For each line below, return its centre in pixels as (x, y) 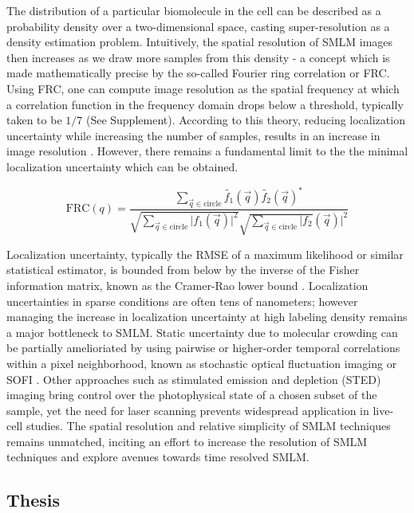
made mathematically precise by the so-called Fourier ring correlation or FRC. (198, 73)
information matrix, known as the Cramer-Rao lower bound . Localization (187, 285)
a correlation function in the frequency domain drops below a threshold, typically (205, 104)
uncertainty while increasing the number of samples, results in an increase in (193, 135)
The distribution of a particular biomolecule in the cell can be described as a (194, 10)
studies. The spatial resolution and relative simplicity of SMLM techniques (208, 426)
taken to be (34, 120)
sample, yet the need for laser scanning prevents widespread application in (188, 410)
